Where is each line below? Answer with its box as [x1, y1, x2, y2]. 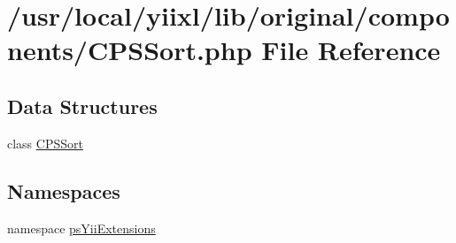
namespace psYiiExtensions [7, 218, 156, 237]
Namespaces [7, 177, 120, 204]
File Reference [261, 32, 441, 68]
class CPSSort [7, 133, 83, 152]
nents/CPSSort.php [7, 32, 252, 68]
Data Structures [7, 92, 158, 119]
